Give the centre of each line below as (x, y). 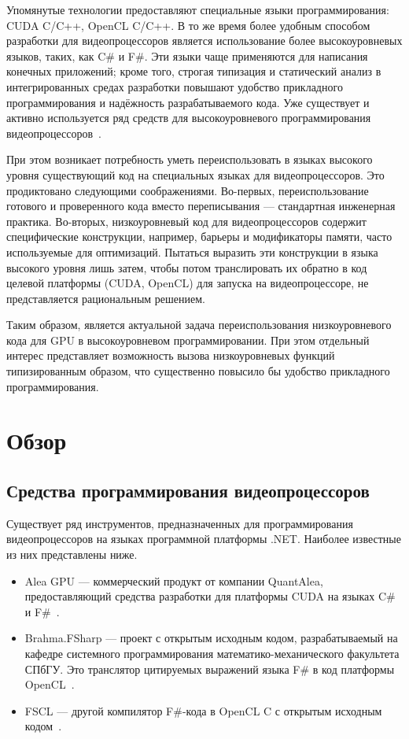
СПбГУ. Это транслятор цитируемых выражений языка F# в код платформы (210, 669)
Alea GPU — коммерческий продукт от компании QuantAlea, (174, 580)
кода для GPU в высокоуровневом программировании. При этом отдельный (188, 340)
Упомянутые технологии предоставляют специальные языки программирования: (198, 9)
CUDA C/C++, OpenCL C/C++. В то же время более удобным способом (188, 25)
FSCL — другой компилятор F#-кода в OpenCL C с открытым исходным (203, 710)
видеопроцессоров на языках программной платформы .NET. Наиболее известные (204, 539)
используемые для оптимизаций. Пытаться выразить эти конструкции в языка (192, 251)
